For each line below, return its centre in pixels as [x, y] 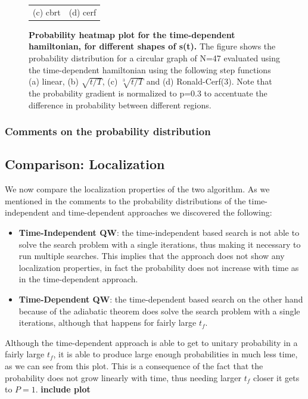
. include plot [63, 389]
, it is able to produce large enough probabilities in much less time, [175, 354]
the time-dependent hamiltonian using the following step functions [150, 69]
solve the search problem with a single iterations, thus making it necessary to [160, 244]
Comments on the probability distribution [108, 131]
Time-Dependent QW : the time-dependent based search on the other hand [161, 299]
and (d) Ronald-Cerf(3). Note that [209, 81]
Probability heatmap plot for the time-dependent [132, 34]
